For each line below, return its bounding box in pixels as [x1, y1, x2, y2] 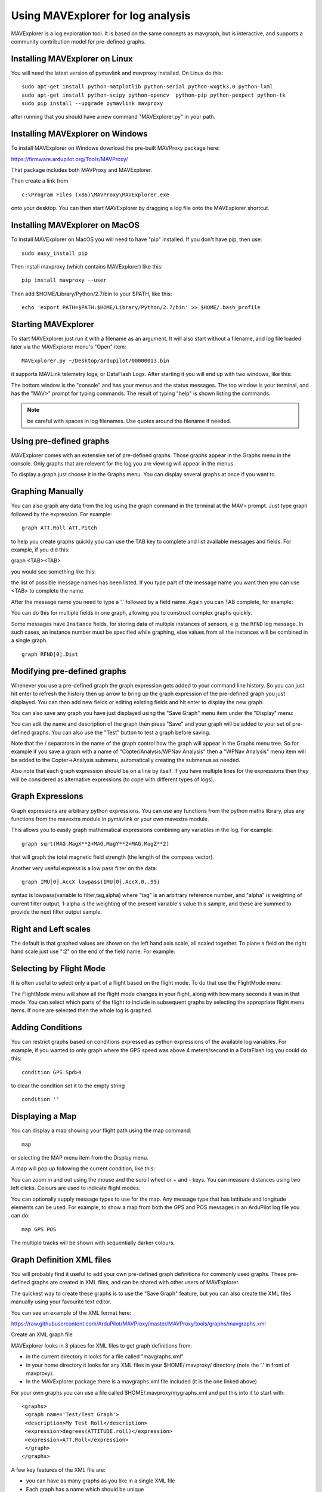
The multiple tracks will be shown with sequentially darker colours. [11, 1239, 175, 1247]
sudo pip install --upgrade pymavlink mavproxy [21, 100, 163, 107]
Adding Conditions [11, 1022, 83, 1032]
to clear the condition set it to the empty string [11, 1082, 125, 1089]
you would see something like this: [11, 568, 96, 575]
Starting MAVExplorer [11, 319, 95, 329]
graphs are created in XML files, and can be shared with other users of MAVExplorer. [31, 1279, 240, 1286]
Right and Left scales [11, 924, 91, 934]
